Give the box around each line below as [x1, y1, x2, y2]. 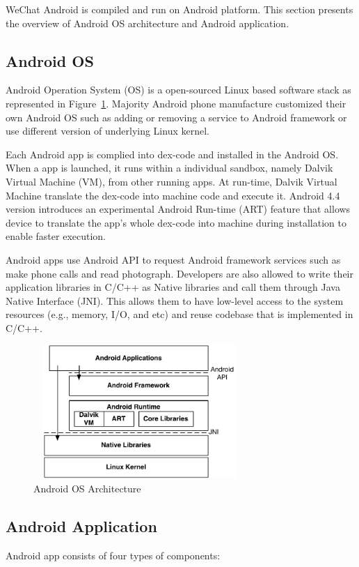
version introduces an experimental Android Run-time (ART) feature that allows [6, 202, 351, 216]
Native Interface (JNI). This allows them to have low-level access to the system [6, 293, 344, 308]
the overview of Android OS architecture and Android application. [6, 15, 289, 30]
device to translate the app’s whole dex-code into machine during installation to [6, 215, 346, 229]
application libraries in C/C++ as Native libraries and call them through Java [6, 280, 340, 294]
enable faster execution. [6, 229, 106, 243]
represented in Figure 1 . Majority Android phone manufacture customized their [6, 96, 346, 110]
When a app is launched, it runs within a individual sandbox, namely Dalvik [6, 160, 333, 175]
